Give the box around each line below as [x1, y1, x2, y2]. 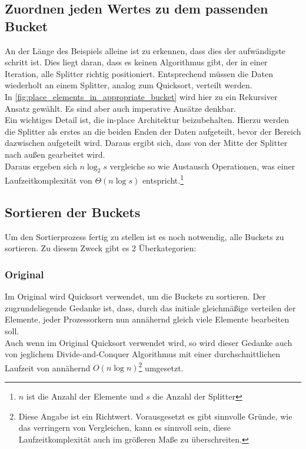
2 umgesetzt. [138, 360, 184, 374]
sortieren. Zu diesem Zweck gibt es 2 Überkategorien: [5, 242, 197, 254]
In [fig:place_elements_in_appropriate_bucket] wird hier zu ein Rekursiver [5, 90, 278, 102]
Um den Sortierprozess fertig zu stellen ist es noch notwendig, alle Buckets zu [5, 230, 284, 242]
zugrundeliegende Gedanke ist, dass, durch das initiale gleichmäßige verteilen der [5, 301, 296, 314]
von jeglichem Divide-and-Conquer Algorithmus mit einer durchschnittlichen [5, 348, 280, 360]
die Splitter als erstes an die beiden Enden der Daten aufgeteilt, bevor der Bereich [5, 125, 301, 137]
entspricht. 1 [142, 172, 184, 186]
